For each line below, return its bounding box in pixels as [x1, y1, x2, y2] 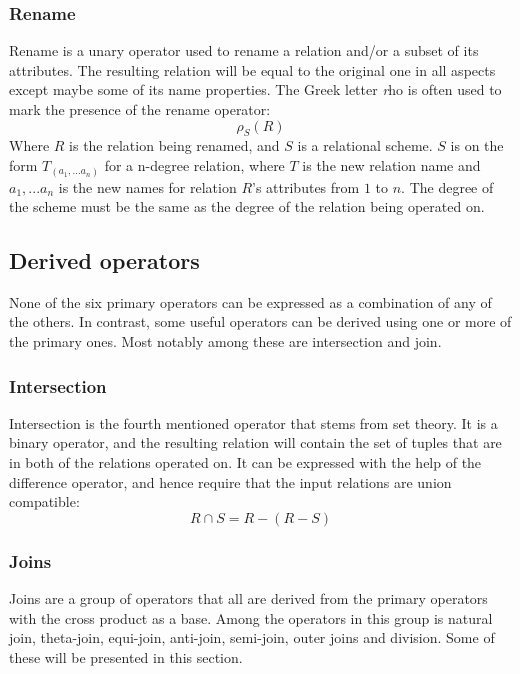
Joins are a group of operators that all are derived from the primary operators [9, 588, 488, 609]
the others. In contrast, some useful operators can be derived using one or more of [9, 311, 512, 332]
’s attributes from [252, 176, 360, 197]
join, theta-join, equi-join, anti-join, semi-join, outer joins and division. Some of [9, 627, 495, 648]
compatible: [9, 491, 80, 512]
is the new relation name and [302, 154, 481, 175]
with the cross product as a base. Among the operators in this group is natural [9, 607, 493, 628]
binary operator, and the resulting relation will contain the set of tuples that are [9, 432, 502, 453]
